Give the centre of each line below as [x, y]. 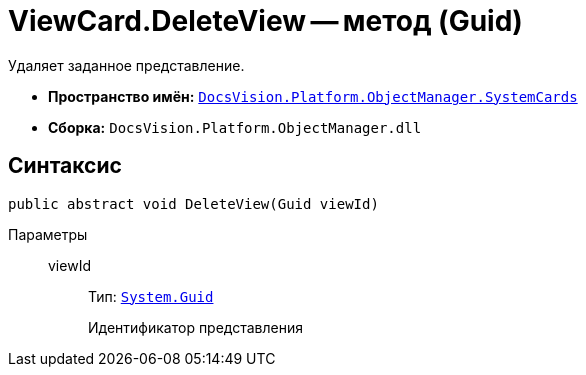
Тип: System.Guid [151, 296]
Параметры [48, 234]
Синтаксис [65, 166]
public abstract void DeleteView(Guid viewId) [193, 203]
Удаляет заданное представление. [126, 65]
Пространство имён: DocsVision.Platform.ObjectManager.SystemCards [313, 96]
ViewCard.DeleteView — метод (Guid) [265, 21]
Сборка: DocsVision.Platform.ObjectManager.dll [235, 127]
